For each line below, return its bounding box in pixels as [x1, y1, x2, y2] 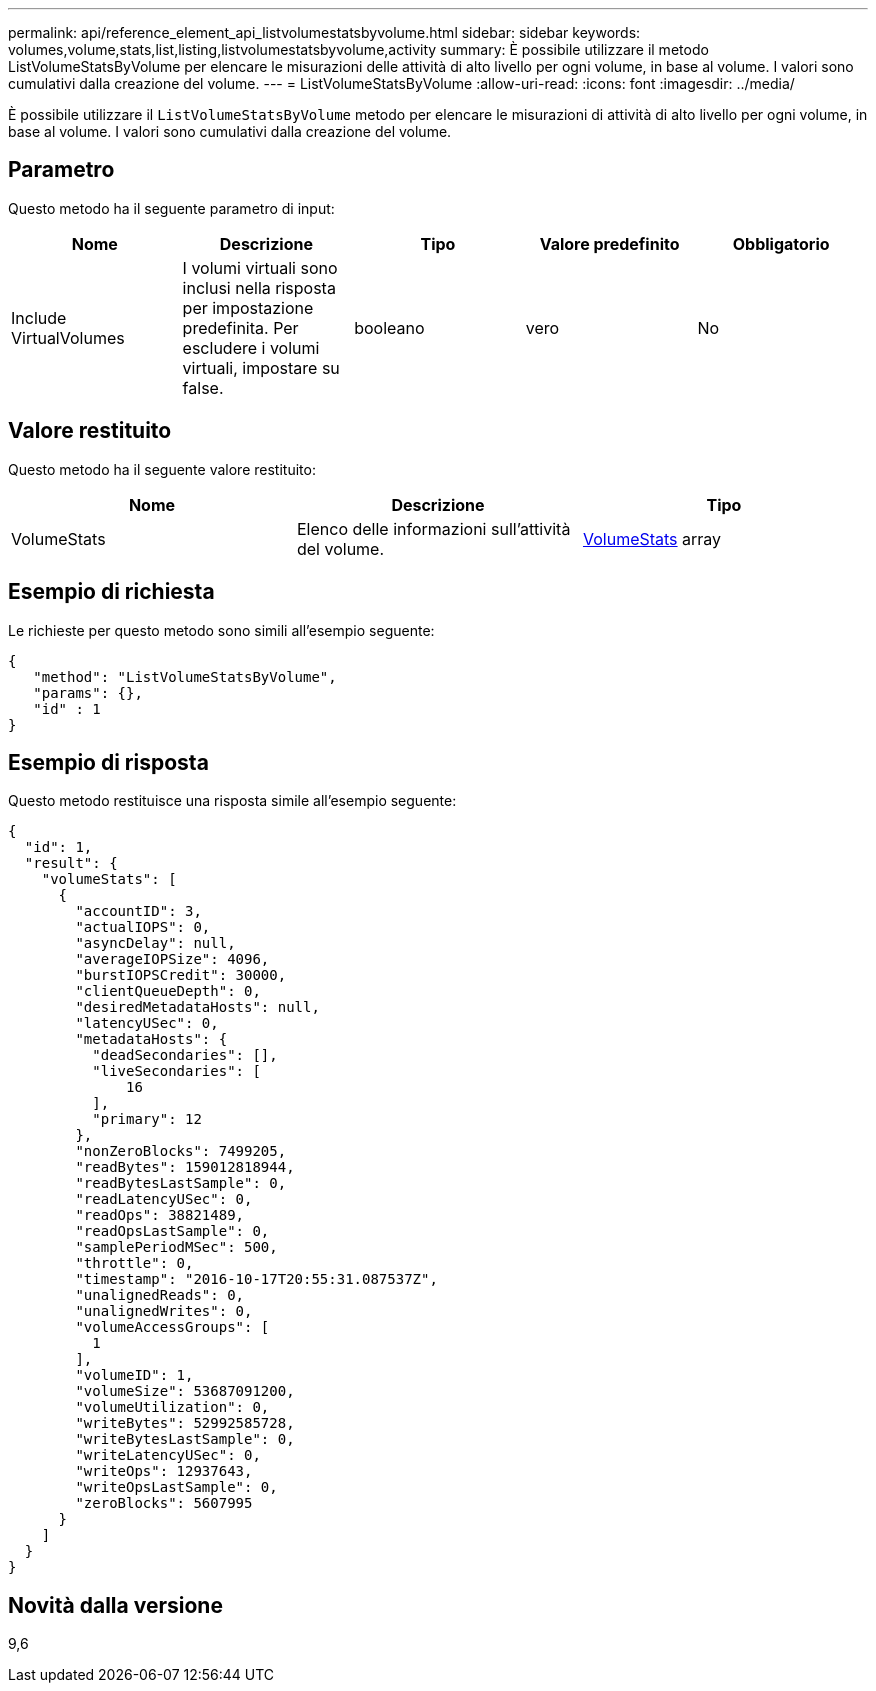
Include [11, 307, 67, 328]
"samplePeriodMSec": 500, [75, 1239, 278, 1256]
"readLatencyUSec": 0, [75, 1191, 253, 1208]
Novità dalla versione [8, 1592, 223, 1618]
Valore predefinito [539, 233, 680, 254]
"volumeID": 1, [75, 1367, 194, 1384]
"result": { [24, 855, 118, 872]
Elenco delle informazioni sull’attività [296, 518, 571, 539]
